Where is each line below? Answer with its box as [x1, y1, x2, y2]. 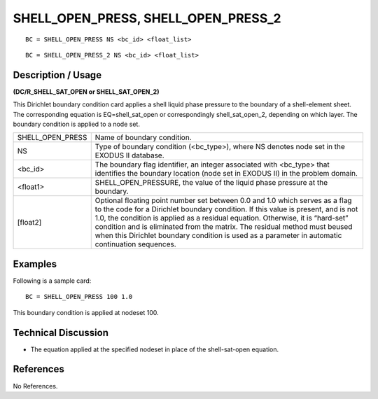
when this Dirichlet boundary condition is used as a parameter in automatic [94, 231, 342, 241]
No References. [13, 381, 58, 390]
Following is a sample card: [13, 276, 92, 285]
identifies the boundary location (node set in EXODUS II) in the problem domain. [94, 169, 358, 178]
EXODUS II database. [94, 150, 164, 160]
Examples [13, 258, 57, 269]
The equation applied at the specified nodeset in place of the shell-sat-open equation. [30, 345, 279, 353]
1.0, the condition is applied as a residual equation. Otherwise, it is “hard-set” [94, 213, 349, 223]
